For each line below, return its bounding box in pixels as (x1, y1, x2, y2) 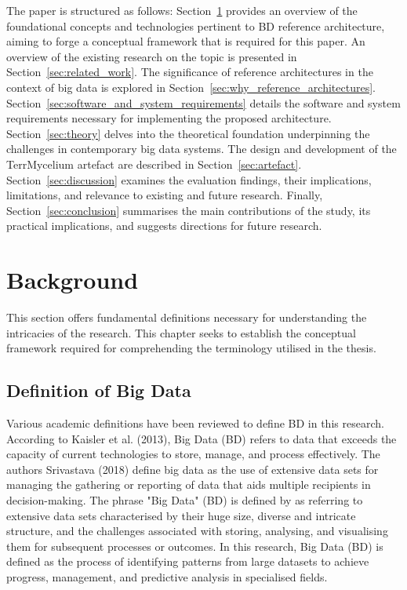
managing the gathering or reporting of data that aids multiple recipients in (6, 476, 371, 493)
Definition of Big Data (6, 378, 191, 402)
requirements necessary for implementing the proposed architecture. (6, 110, 332, 126)
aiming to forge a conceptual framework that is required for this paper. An (6, 33, 365, 49)
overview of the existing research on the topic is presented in (6, 48, 297, 64)
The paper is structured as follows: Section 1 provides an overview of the (6, 2, 358, 18)
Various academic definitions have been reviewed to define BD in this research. (6, 415, 384, 432)
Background (6, 264, 139, 296)
